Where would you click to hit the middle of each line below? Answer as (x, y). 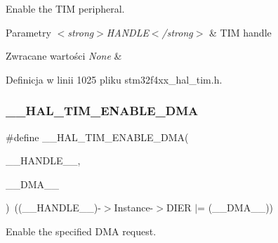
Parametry (28, 32)
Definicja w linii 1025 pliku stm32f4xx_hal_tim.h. (114, 79)
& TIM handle (240, 32)
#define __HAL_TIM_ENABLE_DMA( (97, 137)
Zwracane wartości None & (64, 56)
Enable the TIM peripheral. (65, 8)
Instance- (134, 208)
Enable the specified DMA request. (81, 231)
